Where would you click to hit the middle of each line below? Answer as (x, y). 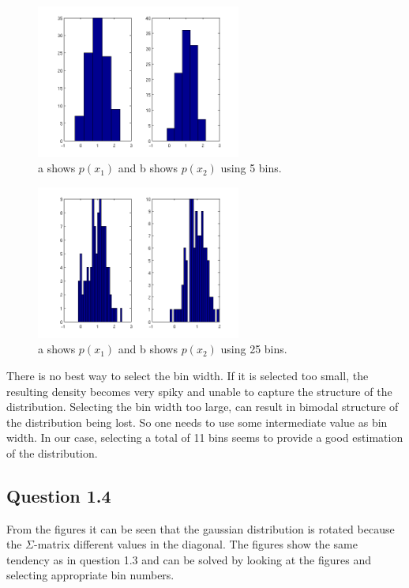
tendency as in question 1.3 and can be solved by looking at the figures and (189, 559)
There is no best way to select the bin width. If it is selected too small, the (188, 375)
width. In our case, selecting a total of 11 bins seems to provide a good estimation (205, 437)
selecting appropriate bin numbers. (90, 575)
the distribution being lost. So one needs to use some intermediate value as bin (197, 422)
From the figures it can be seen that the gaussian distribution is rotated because (201, 528)
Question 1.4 (59, 495)
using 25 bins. (254, 349)
